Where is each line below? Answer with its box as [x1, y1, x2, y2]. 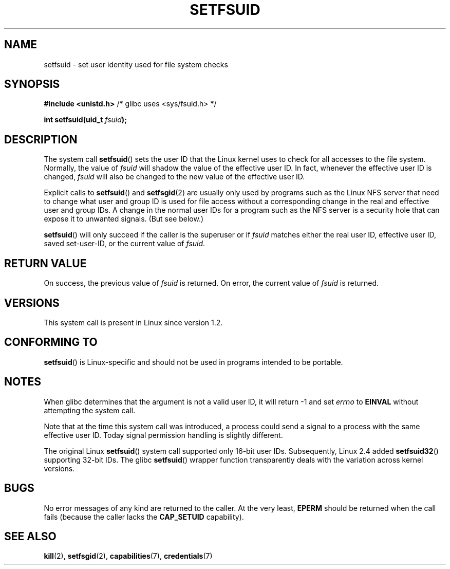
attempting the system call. [44, 406, 136, 415]
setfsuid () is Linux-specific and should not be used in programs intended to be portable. [44, 357, 343, 366]
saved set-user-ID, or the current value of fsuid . [44, 239, 205, 248]
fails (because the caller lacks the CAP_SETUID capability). [44, 512, 244, 521]
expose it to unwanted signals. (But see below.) [44, 214, 204, 224]
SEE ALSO [4, 529, 57, 543]
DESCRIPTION [4, 133, 78, 146]
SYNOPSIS [4, 78, 60, 91]
